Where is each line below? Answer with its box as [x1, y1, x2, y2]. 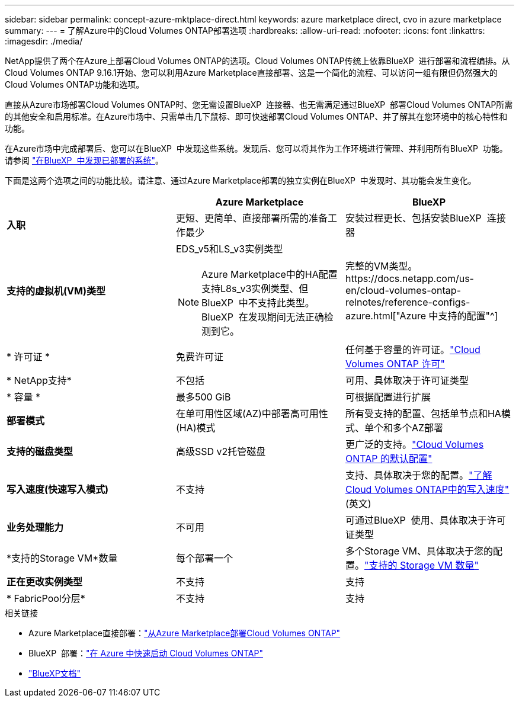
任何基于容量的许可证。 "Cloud [345, 344, 480, 355]
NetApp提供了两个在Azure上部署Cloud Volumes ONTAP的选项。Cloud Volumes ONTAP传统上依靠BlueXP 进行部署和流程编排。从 [5, 56, 510, 66]
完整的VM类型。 [345, 260, 418, 272]
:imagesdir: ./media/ [5, 36, 83, 46]
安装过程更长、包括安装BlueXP [345, 212, 482, 224]
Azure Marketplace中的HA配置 [201, 268, 338, 280]
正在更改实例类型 [7, 576, 83, 588]
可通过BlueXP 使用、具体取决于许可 [345, 514, 506, 526]
